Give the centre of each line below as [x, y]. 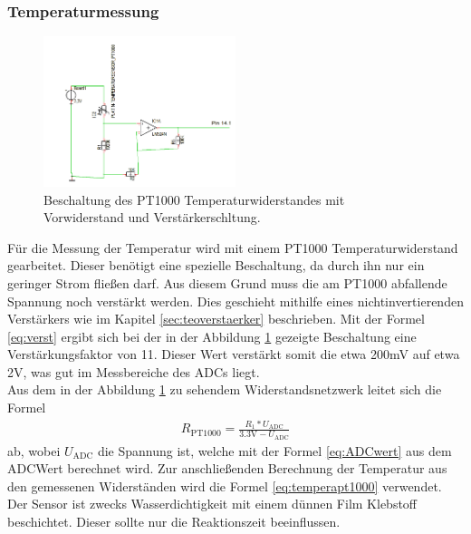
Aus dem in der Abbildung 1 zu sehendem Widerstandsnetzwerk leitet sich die [225, 389]
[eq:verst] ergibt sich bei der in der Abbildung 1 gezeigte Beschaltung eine [212, 336]
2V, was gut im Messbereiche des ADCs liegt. [134, 371]
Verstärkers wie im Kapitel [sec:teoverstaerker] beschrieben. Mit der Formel [216, 319]
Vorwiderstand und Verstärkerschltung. [152, 217]
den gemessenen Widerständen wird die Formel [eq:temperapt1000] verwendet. [225, 485]
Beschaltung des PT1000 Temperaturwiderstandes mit [194, 199]
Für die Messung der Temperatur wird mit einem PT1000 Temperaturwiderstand [233, 247]
